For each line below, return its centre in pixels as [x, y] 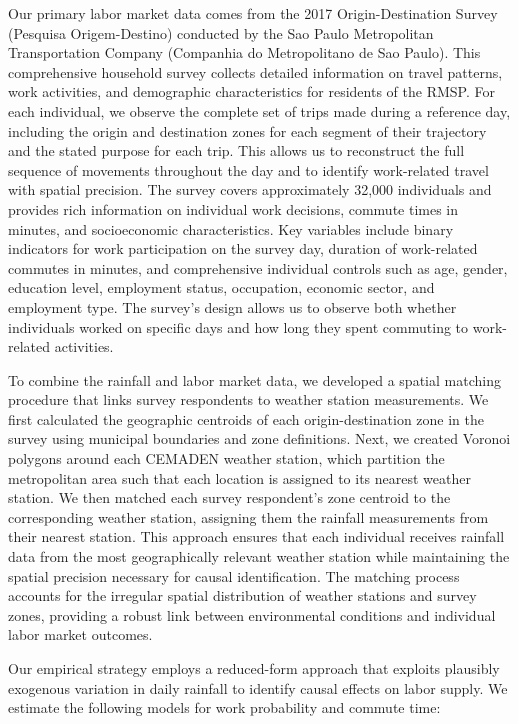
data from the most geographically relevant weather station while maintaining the [259, 556]
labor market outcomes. [80, 634]
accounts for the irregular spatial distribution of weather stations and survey [242, 595]
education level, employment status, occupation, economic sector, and [221, 287]
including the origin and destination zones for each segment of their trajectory [247, 130]
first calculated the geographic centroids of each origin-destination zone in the [246, 418]
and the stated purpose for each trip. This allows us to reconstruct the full [236, 150]
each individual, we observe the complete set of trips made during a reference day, [259, 110]
